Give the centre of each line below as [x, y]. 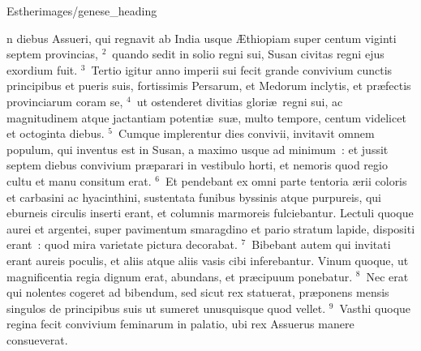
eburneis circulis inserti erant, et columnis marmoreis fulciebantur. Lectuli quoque [210, 213]
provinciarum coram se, [65, 101]
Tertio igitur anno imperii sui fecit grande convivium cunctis [242, 69]
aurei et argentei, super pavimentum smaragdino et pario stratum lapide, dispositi [211, 228]
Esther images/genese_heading [82, 11]
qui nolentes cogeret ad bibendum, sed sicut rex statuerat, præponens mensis [198, 292]
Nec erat [387, 276]
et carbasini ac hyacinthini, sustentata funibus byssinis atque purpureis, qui [194, 197]
